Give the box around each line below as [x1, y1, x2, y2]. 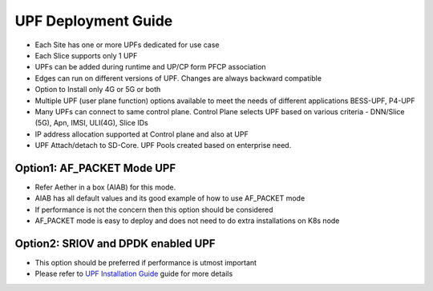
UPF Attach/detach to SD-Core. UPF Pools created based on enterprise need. [34, 141, 292, 150]
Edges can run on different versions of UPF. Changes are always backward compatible [34, 73, 322, 83]
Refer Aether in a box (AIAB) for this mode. [34, 182, 176, 192]
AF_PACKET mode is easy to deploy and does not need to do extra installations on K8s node [34, 216, 340, 225]
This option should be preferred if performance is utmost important [34, 258, 257, 268]
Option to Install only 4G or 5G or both [34, 85, 161, 94]
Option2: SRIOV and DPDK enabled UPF [14, 237, 216, 250]
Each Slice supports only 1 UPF [34, 50, 138, 60]
